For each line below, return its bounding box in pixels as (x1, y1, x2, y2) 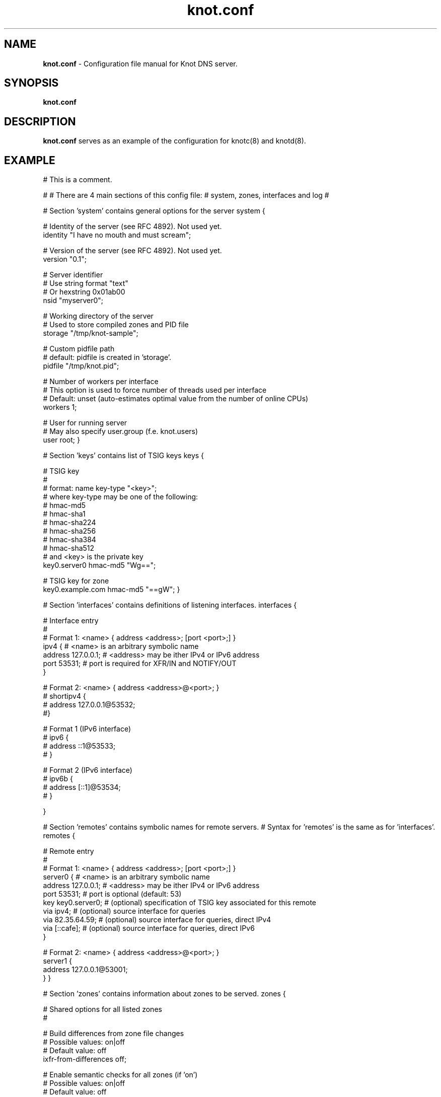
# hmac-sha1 (43, 509, 86, 519)
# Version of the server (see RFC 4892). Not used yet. (43, 246, 222, 255)
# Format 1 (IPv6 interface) (43, 724, 131, 734)
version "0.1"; (43, 255, 87, 264)
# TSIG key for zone (43, 576, 109, 586)
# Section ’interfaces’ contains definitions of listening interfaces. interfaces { (43, 601, 297, 610)
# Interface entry (43, 616, 99, 625)
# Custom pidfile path (43, 344, 115, 353)
